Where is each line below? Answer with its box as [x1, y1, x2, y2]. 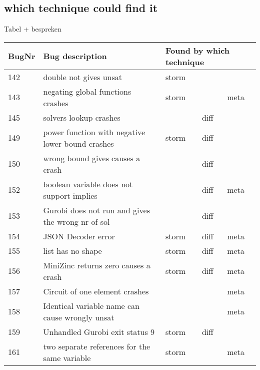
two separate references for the [43, 340, 150, 352]
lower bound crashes [43, 137, 114, 149]
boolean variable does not [43, 178, 133, 190]
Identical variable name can [43, 299, 139, 311]
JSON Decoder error [43, 230, 115, 242]
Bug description [43, 50, 107, 62]
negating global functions [43, 85, 131, 97]
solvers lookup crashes [43, 111, 120, 123]
